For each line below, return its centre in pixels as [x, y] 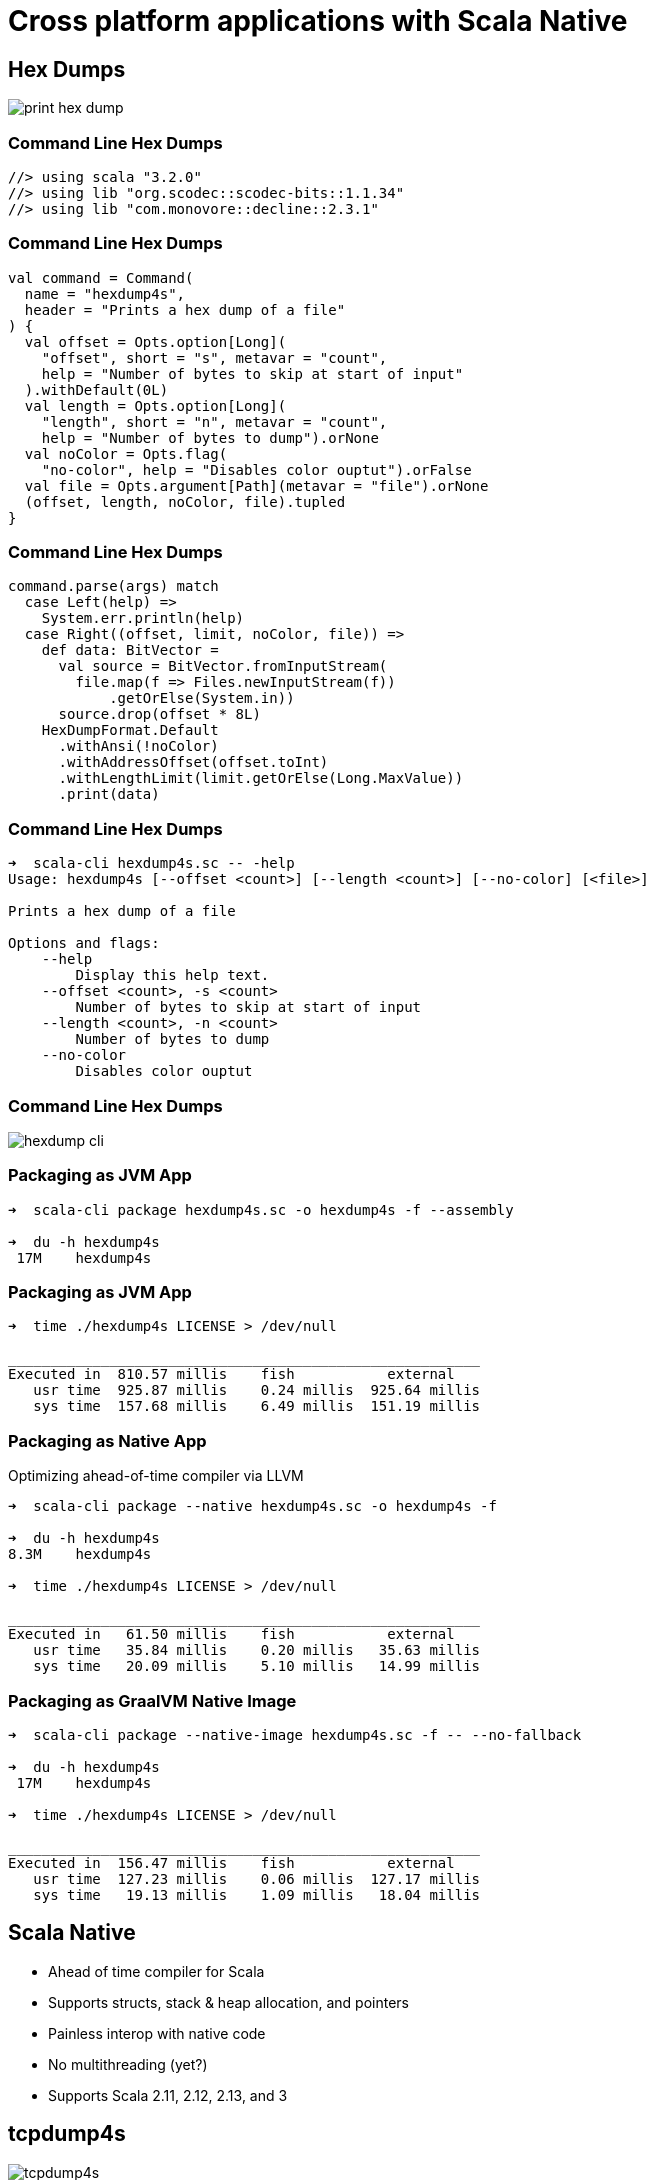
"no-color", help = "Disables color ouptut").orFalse [256, 469]
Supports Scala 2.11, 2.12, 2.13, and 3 [168, 2095]
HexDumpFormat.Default [130, 730]
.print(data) [109, 794]
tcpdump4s [67, 2134]
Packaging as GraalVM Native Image [152, 1700]
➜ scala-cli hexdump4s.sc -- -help [151, 863]
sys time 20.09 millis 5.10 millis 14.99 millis [257, 1666]
